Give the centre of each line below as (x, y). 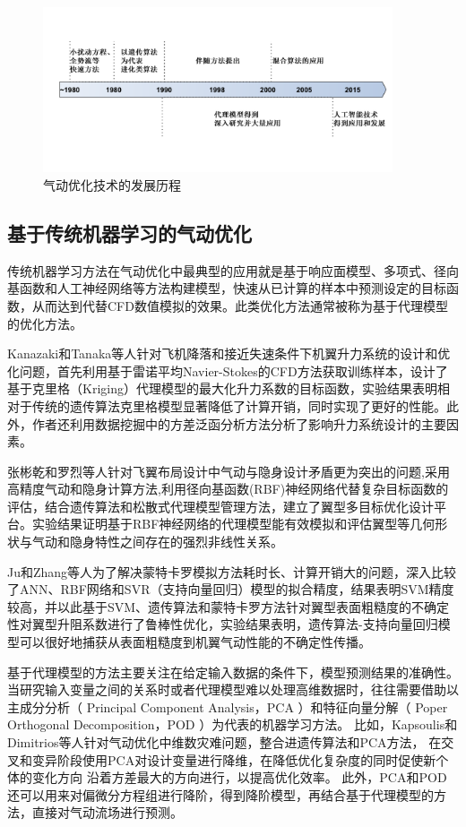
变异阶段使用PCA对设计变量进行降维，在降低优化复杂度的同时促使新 (234, 759)
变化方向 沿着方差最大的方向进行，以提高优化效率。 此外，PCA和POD (239, 777)
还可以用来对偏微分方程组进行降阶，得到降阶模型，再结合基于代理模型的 (220, 794)
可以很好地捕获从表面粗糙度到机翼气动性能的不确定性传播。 (195, 642)
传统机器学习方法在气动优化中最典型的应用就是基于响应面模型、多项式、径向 (233, 270)
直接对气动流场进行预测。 (107, 812)
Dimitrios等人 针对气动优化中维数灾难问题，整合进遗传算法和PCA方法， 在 (224, 742)
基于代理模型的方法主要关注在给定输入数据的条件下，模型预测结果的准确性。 (233, 672)
